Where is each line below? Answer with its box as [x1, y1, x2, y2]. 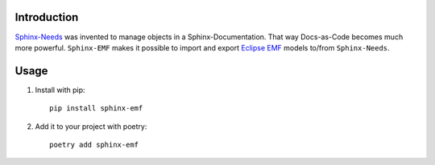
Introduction [14, 10, 79, 24]
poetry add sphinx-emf [49, 140, 139, 149]
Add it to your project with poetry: [35, 121, 147, 131]
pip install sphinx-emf [49, 104, 143, 113]
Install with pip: [35, 85, 85, 95]
